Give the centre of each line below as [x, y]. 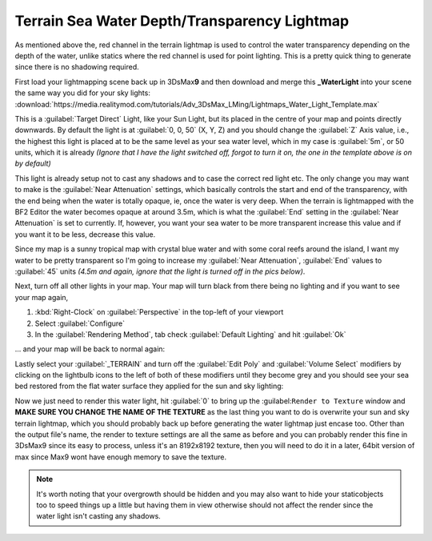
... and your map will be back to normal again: [90, 349]
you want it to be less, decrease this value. [85, 234]
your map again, [42, 297]
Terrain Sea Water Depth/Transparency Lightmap [182, 21]
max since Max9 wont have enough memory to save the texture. [121, 457]
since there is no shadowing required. [77, 67]
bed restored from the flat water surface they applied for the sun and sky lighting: [149, 386]
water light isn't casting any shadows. [99, 516]
